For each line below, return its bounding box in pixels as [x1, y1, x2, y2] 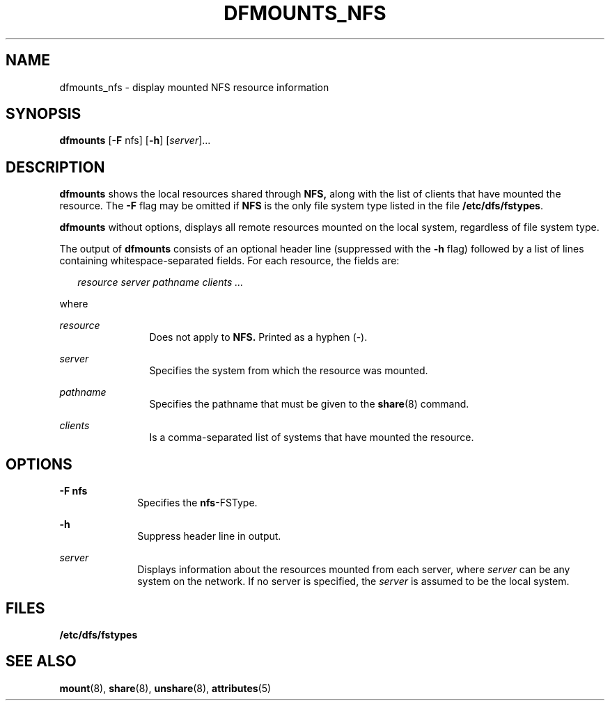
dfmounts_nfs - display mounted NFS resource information [59, 81, 329, 93]
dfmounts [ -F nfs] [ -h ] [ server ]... [59, 134, 211, 147]
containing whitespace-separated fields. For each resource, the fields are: [59, 255, 400, 267]
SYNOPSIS [6, 105, 81, 123]
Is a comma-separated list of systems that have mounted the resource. [149, 431, 474, 444]
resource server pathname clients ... [77, 276, 244, 289]
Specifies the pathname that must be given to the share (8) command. [149, 398, 469, 410]
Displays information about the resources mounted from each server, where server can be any [137, 563, 570, 576]
